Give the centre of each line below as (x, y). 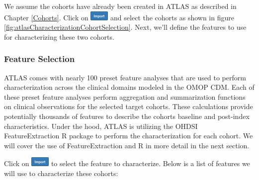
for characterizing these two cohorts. (59, 36)
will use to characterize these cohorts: (61, 173)
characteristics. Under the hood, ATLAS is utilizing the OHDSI (101, 126)
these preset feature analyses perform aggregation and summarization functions (125, 96)
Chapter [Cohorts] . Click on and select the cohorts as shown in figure (119, 17)
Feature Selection (40, 59)
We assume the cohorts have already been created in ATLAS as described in (120, 6)
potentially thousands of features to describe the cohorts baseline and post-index (127, 116)
